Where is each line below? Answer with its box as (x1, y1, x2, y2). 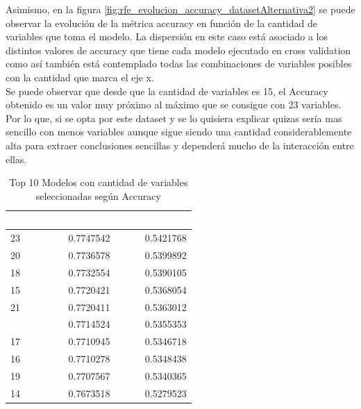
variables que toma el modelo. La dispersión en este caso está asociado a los (6, 29, 328, 44)
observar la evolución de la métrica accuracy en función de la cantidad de (6, 15, 317, 30)
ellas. (6, 151, 27, 166)
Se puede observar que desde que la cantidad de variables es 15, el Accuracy (6, 83, 328, 98)
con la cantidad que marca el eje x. (6, 69, 154, 84)
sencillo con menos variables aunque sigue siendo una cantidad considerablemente (6, 124, 352, 139)
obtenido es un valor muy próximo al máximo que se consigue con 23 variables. (6, 97, 342, 112)
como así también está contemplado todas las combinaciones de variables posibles (6, 56, 352, 71)
